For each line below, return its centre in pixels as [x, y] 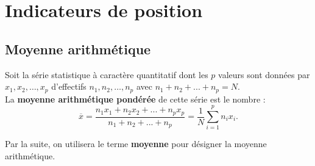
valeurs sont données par [264, 74]
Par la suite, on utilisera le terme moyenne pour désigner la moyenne [136, 144]
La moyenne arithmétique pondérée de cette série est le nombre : [135, 99]
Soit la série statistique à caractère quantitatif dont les [107, 74]
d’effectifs [69, 86]
